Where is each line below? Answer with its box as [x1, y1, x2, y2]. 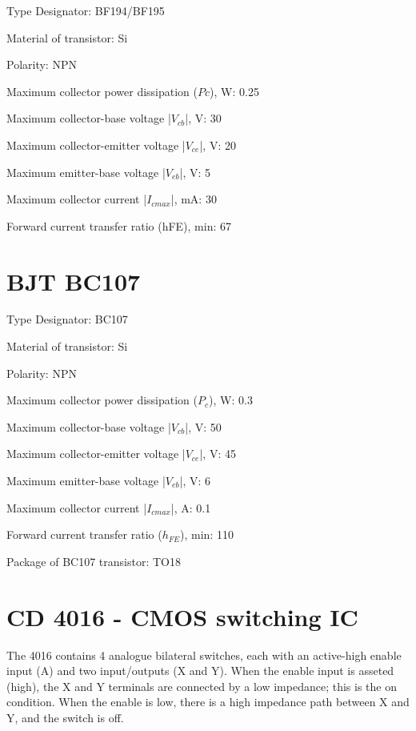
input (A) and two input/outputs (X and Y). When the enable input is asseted [6, 662, 394, 679]
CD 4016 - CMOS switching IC [6, 600, 358, 633]
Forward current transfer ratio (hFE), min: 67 [6, 217, 231, 234]
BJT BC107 [6, 264, 141, 297]
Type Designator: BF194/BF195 [6, 2, 165, 18]
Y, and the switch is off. [6, 709, 124, 725]
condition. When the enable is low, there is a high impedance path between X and [6, 693, 410, 710]
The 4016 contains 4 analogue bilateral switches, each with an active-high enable [6, 646, 402, 663]
